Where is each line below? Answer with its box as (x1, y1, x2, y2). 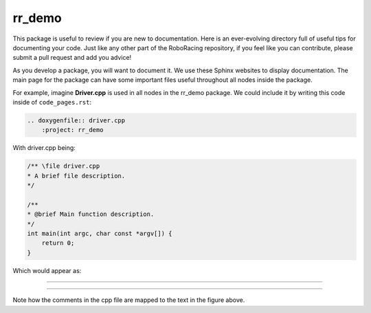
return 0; (41, 239, 75, 247)
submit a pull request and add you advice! (12, 54, 132, 62)
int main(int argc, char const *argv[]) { (27, 229, 172, 237)
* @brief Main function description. (27, 211, 155, 218)
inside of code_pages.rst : (12, 98, 92, 106)
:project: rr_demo (41, 126, 104, 134)
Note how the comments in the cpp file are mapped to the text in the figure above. (12, 296, 245, 304)
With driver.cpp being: (12, 144, 76, 152)
